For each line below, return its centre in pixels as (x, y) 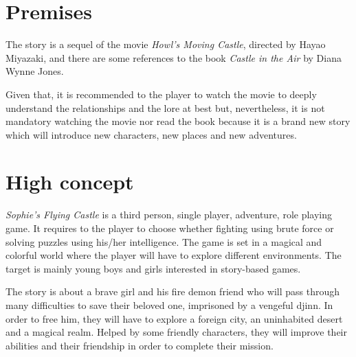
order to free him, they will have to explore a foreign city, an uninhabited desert (174, 318)
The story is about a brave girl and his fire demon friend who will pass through (173, 291)
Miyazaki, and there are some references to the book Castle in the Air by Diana (174, 57)
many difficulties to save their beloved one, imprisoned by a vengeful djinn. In (169, 304)
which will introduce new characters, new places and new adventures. (151, 134)
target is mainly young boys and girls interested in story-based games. (153, 268)
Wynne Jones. (35, 71)
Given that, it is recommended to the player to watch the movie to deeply (161, 94)
